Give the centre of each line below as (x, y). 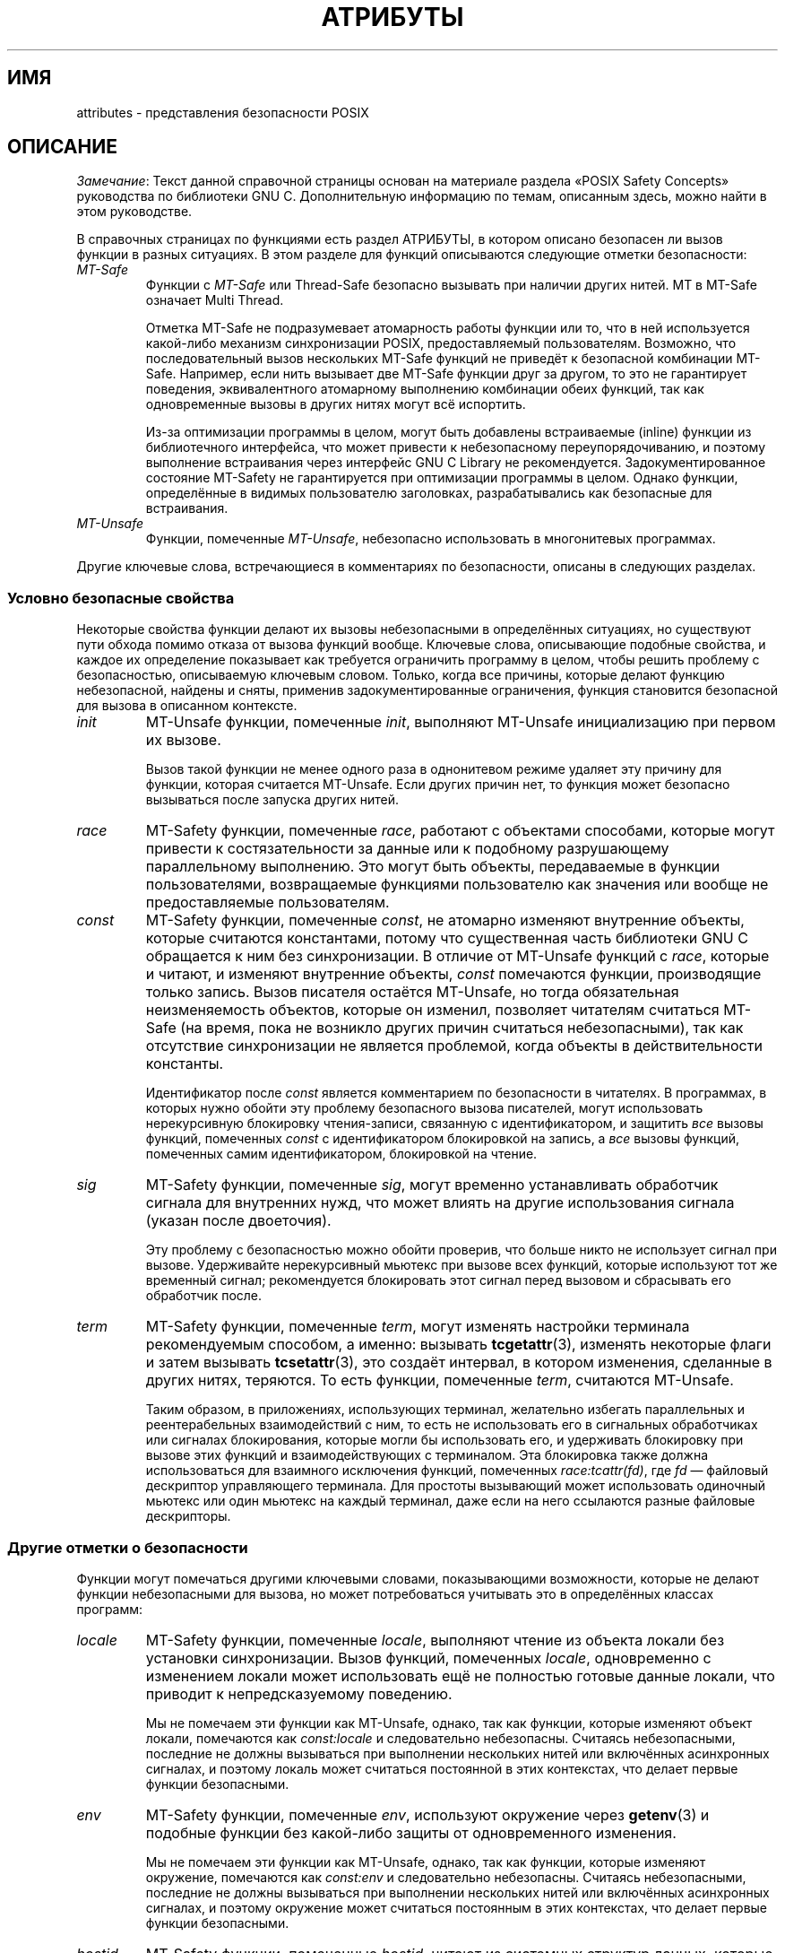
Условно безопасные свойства (121, 598)
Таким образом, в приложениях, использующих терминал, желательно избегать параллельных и (445, 1410)
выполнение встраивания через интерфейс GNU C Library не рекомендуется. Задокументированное (456, 463)
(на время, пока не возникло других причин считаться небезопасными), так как (462, 1028)
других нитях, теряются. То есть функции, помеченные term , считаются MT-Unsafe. (440, 1380)
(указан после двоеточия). (238, 1221)
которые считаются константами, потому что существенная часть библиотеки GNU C (447, 938)
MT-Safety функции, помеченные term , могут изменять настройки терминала (418, 1327)
